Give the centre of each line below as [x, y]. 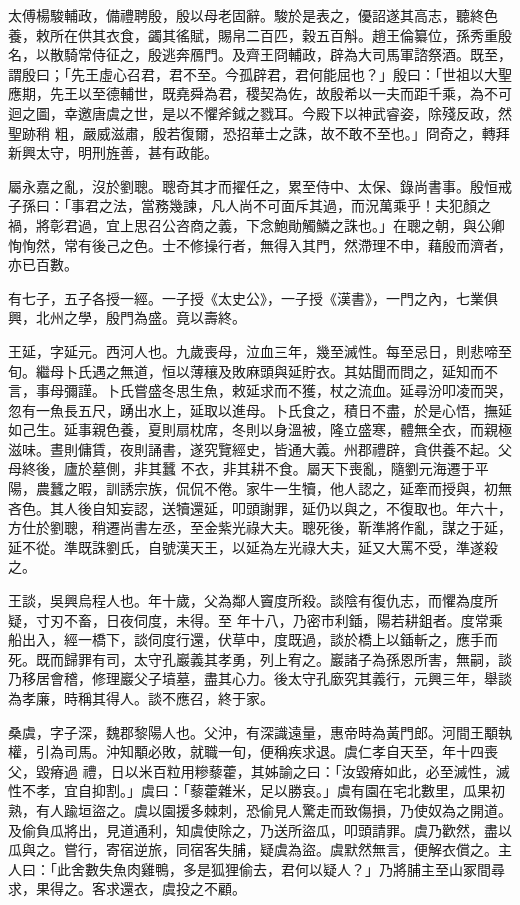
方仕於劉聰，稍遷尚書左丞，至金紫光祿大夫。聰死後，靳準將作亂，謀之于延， [260, 527]
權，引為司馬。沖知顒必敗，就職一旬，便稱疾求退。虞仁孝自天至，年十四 [246, 751]
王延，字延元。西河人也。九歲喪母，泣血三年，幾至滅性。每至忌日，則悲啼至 [260, 350]
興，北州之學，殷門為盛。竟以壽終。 [127, 317]
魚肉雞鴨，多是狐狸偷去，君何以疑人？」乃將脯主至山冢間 [301, 868]
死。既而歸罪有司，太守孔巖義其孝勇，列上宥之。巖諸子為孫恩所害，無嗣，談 [260, 658]
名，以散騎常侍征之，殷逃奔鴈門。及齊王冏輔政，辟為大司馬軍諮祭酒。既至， [260, 54]
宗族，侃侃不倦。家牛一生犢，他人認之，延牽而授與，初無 [322, 488]
